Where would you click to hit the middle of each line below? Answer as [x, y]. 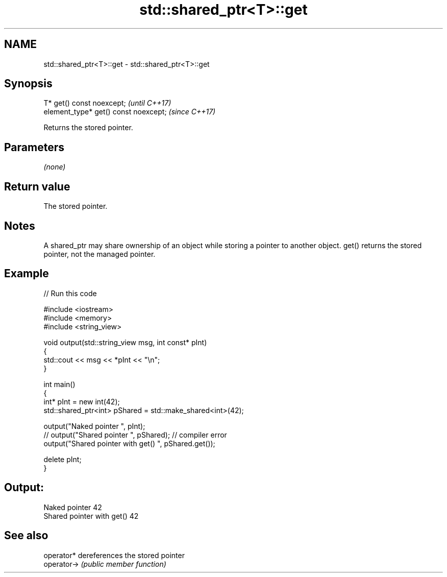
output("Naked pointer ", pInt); [94, 426]
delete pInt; [63, 459]
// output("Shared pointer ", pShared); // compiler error [135, 435]
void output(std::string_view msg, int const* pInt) [125, 342]
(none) [55, 167]
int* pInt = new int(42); [82, 401]
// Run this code [70, 293]
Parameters [34, 147]
